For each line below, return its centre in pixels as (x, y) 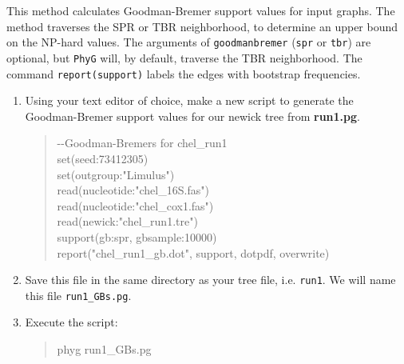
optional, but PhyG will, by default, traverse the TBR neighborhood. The (184, 57)
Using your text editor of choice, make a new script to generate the (189, 100)
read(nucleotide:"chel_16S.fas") (133, 190)
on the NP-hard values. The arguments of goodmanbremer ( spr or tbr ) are (189, 42)
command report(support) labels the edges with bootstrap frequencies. (184, 73)
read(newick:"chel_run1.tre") (127, 221)
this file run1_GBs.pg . (78, 295)
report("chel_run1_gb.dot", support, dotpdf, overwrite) (193, 252)
